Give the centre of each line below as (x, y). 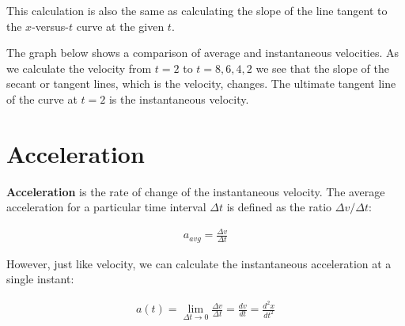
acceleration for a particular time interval (106, 207)
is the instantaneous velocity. (179, 99)
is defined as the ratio (279, 207)
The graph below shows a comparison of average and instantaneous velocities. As (203, 53)
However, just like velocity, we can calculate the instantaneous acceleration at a (199, 263)
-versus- (50, 26)
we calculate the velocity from (79, 68)
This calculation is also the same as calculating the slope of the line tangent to (197, 10)
